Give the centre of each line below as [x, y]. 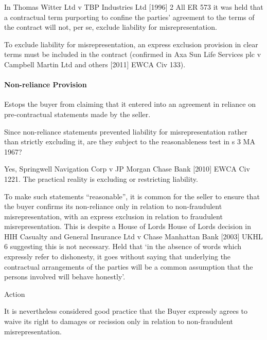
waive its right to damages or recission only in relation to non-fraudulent [119, 321]
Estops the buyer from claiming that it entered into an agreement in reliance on [130, 104]
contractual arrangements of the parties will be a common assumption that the [129, 266]
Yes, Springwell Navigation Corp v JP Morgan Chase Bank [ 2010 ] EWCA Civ [127, 169]
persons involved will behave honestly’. [65, 277]
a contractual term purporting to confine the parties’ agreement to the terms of [129, 17]
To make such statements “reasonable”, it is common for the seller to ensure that [132, 196]
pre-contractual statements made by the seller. [77, 114]
